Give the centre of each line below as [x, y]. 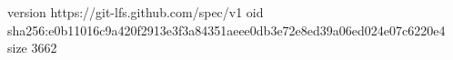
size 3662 [32, 48]
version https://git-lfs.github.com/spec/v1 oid [136, 12]
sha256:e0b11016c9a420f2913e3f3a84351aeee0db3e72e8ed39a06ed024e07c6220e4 [226, 30]
